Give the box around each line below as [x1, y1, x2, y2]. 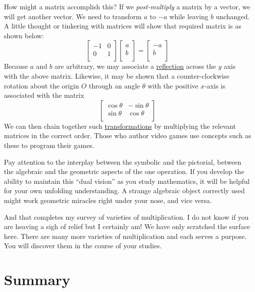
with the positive [148, 80, 199, 90]
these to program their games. [4, 140, 94, 150]
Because [4, 61, 28, 71]
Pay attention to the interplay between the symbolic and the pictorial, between [4, 156, 242, 167]
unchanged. [216, 11, 250, 21]
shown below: [4, 30, 44, 40]
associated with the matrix [4, 90, 84, 100]
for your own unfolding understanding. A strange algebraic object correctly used [4, 185, 245, 196]
